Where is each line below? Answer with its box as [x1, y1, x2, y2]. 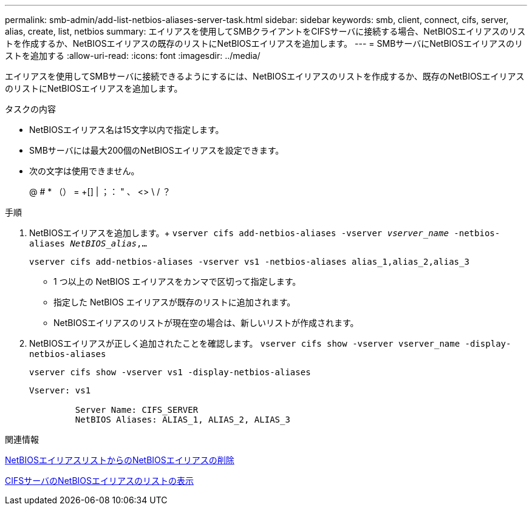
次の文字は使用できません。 [29, 166, 140, 176]
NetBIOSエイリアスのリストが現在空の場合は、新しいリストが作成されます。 [53, 318, 359, 328]
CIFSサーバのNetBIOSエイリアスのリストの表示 [5, 475, 194, 486]
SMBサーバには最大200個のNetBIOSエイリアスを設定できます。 [29, 145, 284, 155]
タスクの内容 [5, 104, 56, 114]
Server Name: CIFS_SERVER [75, 405, 199, 415]
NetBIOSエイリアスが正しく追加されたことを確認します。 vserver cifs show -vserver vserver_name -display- [29, 338, 511, 348]
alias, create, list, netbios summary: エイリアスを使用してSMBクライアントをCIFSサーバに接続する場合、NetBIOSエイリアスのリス [5, 26, 526, 36]
